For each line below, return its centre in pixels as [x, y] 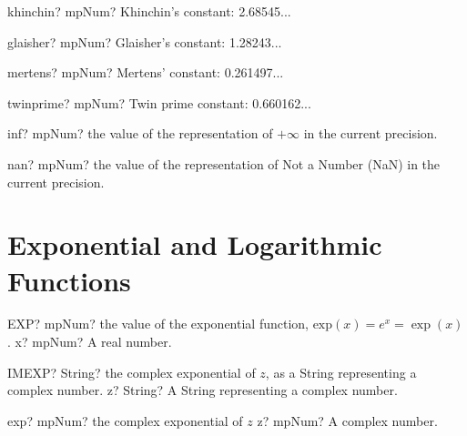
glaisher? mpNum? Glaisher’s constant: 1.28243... [145, 41]
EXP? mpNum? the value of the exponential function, [158, 324]
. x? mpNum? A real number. [90, 342]
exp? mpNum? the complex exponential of [125, 420]
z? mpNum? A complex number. [347, 420]
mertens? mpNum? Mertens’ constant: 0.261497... [146, 72]
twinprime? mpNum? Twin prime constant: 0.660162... [159, 102]
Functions [69, 280]
